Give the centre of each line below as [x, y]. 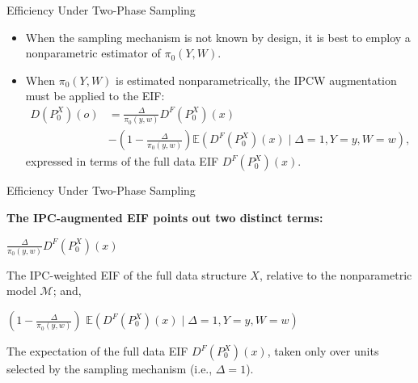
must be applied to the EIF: [95, 96]
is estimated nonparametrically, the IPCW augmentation [256, 80]
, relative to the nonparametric [336, 274]
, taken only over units [323, 351]
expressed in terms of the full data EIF [122, 161]
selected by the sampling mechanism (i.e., [110, 369]
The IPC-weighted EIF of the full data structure [127, 274]
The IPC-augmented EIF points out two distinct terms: [165, 217]
